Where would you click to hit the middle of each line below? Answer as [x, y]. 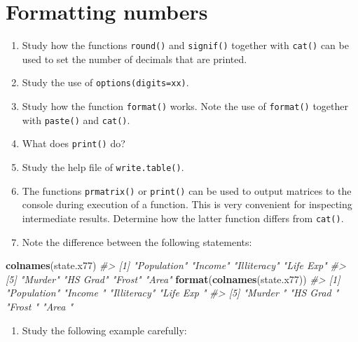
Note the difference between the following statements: [137, 241]
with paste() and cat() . [76, 119]
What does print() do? [74, 143]
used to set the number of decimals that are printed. [135, 59]
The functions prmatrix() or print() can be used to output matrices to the [187, 190]
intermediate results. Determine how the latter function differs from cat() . [183, 218]
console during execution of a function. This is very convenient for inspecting [187, 204]
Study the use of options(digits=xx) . [105, 82]
